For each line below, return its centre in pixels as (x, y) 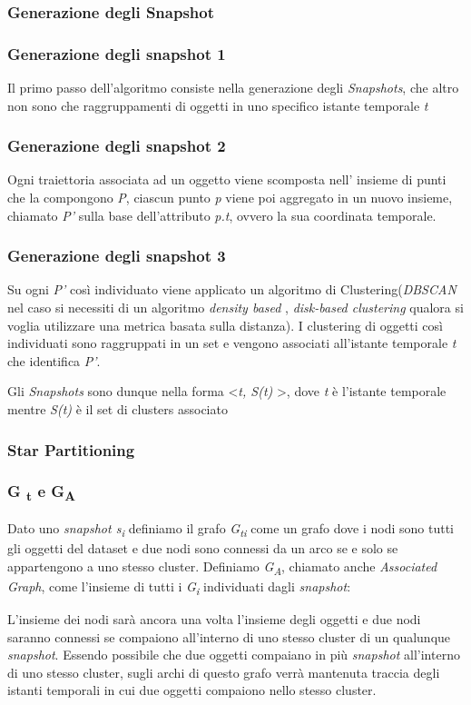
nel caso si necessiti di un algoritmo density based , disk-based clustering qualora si (235, 308)
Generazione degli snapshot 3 (117, 256)
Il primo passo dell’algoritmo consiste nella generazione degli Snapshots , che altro (233, 88)
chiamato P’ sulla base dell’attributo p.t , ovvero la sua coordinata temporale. (222, 215)
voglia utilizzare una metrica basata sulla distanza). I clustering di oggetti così (225, 325)
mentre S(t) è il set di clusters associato (118, 409)
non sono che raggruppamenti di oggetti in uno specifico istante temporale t (218, 105)
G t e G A (41, 492)
